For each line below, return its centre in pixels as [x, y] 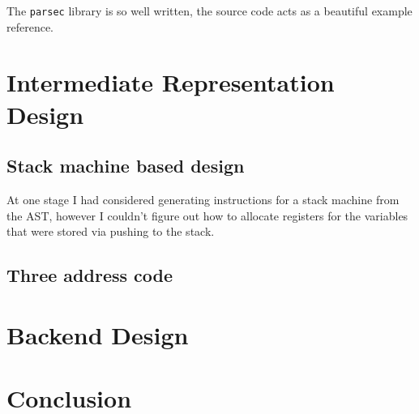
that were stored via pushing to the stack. [111, 231]
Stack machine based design [126, 166]
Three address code [90, 275]
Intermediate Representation [171, 82]
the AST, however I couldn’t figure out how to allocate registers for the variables [207, 215]
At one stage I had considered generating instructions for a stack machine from [203, 200]
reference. [30, 26]
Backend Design [98, 334]
